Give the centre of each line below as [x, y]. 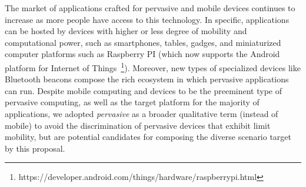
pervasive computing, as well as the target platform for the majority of [132, 102]
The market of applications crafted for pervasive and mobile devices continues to [150, 8]
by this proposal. [35, 148]
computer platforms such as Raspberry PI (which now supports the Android [142, 54]
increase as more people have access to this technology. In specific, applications [147, 19]
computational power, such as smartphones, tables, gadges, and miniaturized [143, 42]
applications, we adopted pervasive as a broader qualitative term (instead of [142, 113]
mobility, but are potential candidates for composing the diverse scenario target [148, 137]
